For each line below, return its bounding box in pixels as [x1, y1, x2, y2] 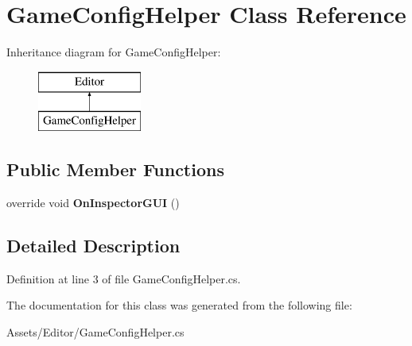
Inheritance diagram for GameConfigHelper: [6, 44, 221, 60]
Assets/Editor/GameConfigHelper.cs [6, 324, 185, 340]
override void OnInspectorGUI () [6, 194, 180, 211]
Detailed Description [6, 233, 181, 258]
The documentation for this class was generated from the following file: [6, 297, 352, 313]
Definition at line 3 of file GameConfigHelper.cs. [6, 270, 241, 286]
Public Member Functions [6, 157, 224, 182]
